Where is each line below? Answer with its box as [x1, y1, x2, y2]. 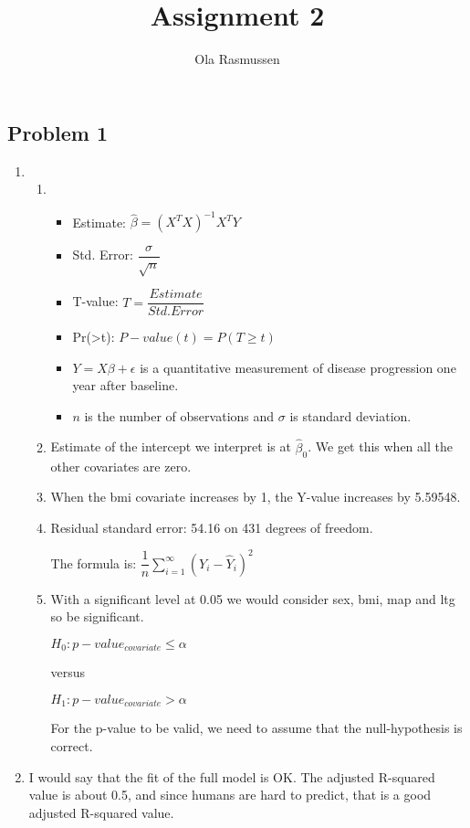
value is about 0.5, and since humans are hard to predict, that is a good [28, 785, 432, 804]
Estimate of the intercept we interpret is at [50, 437, 291, 456]
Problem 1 [7, 118, 108, 146]
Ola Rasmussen [194, 49, 280, 69]
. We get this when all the [308, 437, 453, 456]
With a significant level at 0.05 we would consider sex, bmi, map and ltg [50, 589, 455, 608]
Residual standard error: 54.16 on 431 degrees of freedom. [50, 517, 373, 536]
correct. [50, 737, 93, 756]
